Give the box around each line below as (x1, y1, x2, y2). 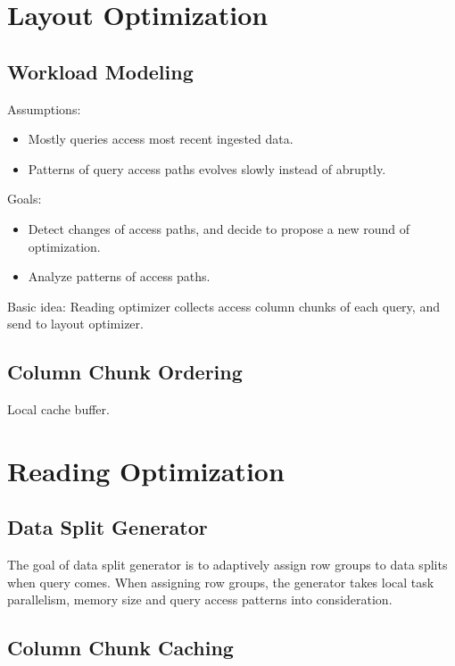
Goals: (7, 189, 42, 208)
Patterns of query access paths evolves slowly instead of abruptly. (28, 159, 386, 178)
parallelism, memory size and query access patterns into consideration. (7, 590, 393, 609)
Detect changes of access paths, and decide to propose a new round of (28, 219, 410, 237)
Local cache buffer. (7, 400, 110, 419)
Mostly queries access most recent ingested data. (28, 129, 294, 148)
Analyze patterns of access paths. (28, 267, 211, 286)
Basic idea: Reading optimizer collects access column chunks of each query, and (7, 296, 440, 315)
